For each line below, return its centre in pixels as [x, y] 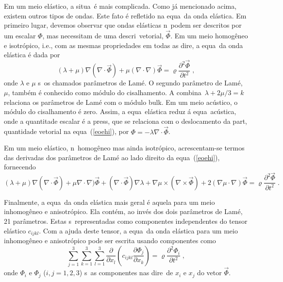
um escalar [20, 35]
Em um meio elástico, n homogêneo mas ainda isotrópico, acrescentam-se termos [124, 148]
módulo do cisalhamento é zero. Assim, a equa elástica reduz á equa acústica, [120, 111]
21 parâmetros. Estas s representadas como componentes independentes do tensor [126, 221]
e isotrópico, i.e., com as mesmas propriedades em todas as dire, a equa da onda [124, 45]
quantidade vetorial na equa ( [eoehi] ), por [67, 131]
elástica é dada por [32, 55]
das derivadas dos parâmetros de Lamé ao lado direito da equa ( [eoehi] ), [112, 157]
